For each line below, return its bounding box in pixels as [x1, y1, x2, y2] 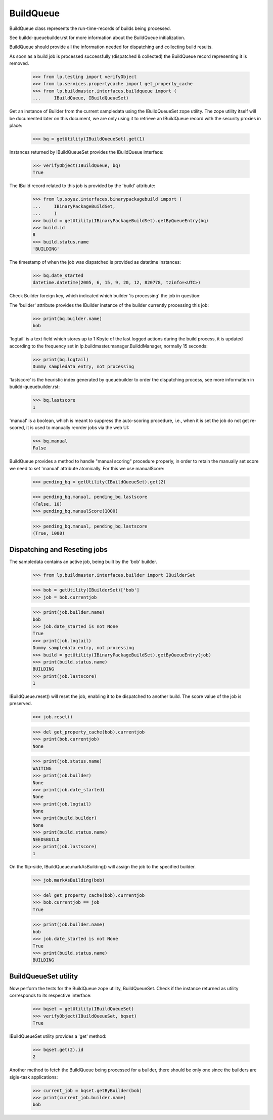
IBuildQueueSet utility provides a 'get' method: [9, 1033, 107, 1039]
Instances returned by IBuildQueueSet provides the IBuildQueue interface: [9, 149, 164, 155]
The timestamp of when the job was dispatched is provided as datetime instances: [9, 259, 181, 265]
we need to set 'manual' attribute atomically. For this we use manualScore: [9, 465, 164, 471]
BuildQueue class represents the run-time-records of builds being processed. [9, 25, 171, 31]
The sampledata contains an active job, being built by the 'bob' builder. [9, 558, 157, 565]
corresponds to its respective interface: [9, 992, 92, 999]
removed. [9, 60, 29, 66]
